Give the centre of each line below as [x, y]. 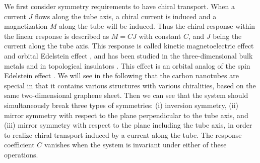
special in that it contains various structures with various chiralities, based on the [130, 85]
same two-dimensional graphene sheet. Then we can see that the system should [126, 95]
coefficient [19, 145]
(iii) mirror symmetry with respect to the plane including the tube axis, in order [128, 125]
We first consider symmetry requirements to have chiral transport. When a [120, 6]
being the [227, 36]
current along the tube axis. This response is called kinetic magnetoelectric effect [129, 46]
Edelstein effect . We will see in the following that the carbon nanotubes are [122, 75]
